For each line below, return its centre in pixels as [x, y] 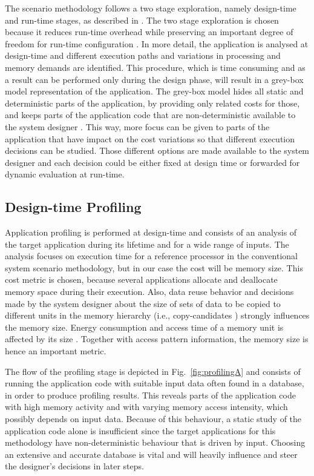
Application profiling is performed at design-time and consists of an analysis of [151, 232]
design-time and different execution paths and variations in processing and [143, 55]
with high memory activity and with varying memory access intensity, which [146, 407]
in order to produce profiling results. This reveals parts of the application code [150, 395]
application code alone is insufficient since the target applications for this [140, 430]
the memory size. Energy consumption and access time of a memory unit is [144, 327]
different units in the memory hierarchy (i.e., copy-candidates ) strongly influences [157, 315]
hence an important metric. [56, 351]
